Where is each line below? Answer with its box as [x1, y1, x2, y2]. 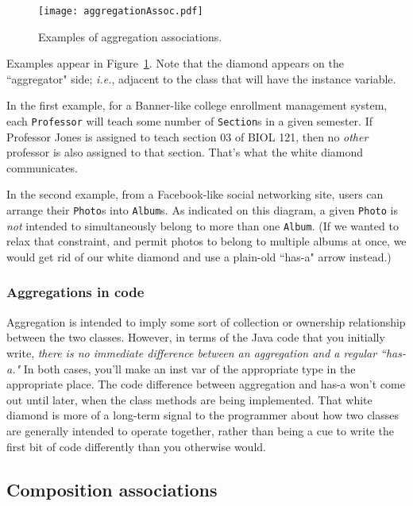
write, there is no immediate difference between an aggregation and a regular [6, 344, 377, 361]
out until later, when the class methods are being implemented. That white [6, 391, 372, 408]
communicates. [6, 159, 78, 176]
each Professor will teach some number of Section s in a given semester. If [6, 113, 372, 129]
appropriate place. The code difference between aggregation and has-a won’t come [6, 376, 405, 392]
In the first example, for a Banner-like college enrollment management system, [6, 97, 388, 114]
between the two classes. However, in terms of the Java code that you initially [6, 329, 385, 346]
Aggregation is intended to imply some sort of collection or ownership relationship [6, 313, 406, 330]
